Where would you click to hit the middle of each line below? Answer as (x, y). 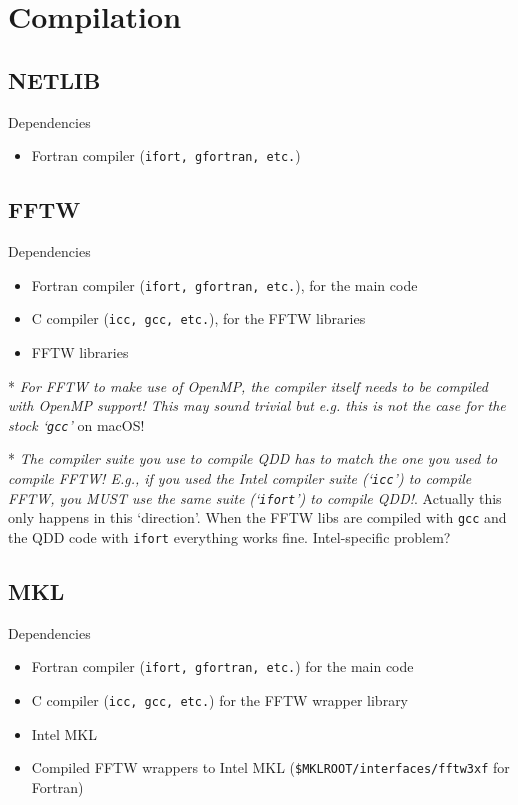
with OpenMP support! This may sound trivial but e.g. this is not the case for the (257, 405)
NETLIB (54, 79)
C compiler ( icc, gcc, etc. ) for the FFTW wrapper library (220, 700)
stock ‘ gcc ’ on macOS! (76, 424)
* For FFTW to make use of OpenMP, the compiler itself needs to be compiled (248, 385)
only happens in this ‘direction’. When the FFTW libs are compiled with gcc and (257, 517)
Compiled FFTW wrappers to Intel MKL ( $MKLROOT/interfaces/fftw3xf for (270, 767)
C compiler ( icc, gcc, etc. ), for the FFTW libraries (198, 318)
